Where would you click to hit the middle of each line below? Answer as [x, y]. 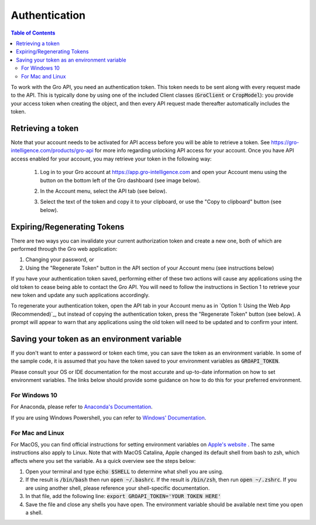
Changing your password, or [60, 260]
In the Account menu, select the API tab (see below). [104, 191]
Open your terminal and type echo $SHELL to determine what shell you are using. [124, 472]
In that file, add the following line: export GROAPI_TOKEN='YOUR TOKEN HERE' [123, 496]
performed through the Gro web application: [64, 249]
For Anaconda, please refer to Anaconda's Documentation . [82, 407]
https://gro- [285, 142]
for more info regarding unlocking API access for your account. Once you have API [194, 151]
